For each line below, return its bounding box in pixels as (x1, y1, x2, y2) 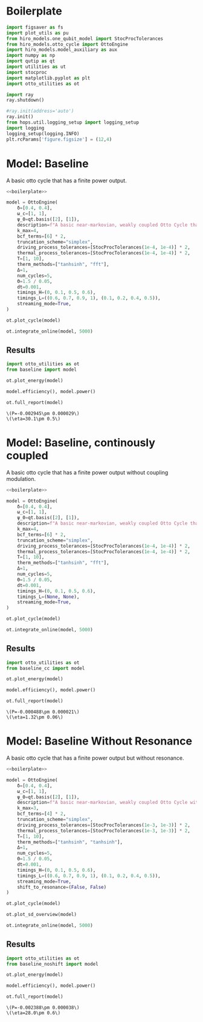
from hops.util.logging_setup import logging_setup (6, 119, 139, 125)
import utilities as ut (6, 64, 66, 70)
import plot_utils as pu (6, 30, 69, 36)
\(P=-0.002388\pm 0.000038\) (6, 1004, 80, 1011)
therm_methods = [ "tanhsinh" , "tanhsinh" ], (17, 839, 123, 845)
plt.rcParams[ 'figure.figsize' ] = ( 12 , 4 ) (6, 136, 112, 142)
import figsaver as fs (6, 24, 63, 30)
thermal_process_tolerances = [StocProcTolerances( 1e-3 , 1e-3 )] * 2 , (17, 828, 190, 834)
